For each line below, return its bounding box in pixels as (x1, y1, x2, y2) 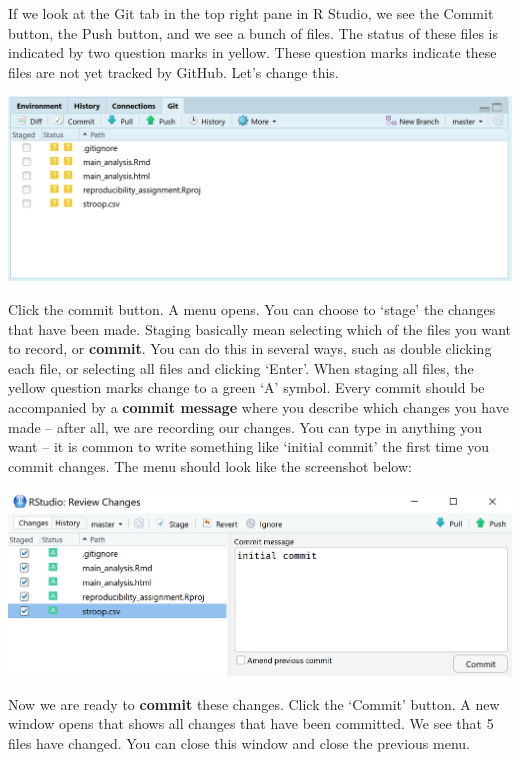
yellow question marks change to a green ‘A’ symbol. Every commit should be (8, 377, 485, 398)
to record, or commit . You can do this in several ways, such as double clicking (8, 338, 492, 359)
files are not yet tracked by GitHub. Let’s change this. (8, 61, 339, 82)
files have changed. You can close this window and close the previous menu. (8, 732, 470, 753)
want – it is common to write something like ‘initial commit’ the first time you (8, 436, 489, 457)
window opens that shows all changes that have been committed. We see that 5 (8, 713, 494, 734)
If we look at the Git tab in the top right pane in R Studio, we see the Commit (8, 3, 494, 23)
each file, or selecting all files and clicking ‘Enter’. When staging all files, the (8, 357, 474, 378)
